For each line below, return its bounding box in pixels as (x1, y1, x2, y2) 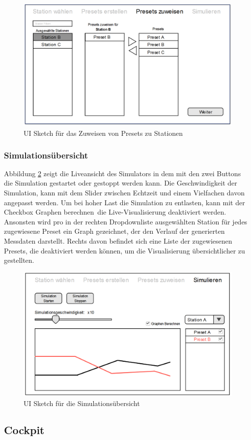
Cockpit (4, 422, 45, 437)
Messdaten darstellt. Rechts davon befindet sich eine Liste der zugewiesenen (4, 236, 232, 246)
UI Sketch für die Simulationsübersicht (24, 398, 140, 408)
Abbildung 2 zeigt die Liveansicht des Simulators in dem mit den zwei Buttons (4, 168, 241, 178)
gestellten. (4, 255, 34, 265)
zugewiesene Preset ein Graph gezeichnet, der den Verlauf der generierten (4, 226, 225, 236)
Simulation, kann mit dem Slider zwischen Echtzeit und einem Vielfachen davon (4, 188, 245, 198)
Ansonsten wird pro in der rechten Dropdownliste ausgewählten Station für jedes (4, 216, 248, 226)
